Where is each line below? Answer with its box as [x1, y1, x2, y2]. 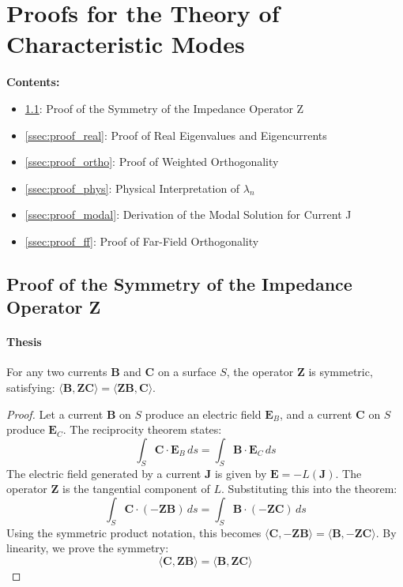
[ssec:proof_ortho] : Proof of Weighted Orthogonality [24, 153, 279, 170]
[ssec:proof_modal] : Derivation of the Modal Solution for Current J [24, 206, 352, 223]
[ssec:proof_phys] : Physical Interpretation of [24, 179, 240, 196]
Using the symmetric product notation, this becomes [6, 524, 262, 540]
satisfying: [6, 379, 55, 396]
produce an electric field [145, 405, 262, 422]
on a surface [157, 363, 217, 380]
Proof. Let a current [6, 405, 104, 422]
